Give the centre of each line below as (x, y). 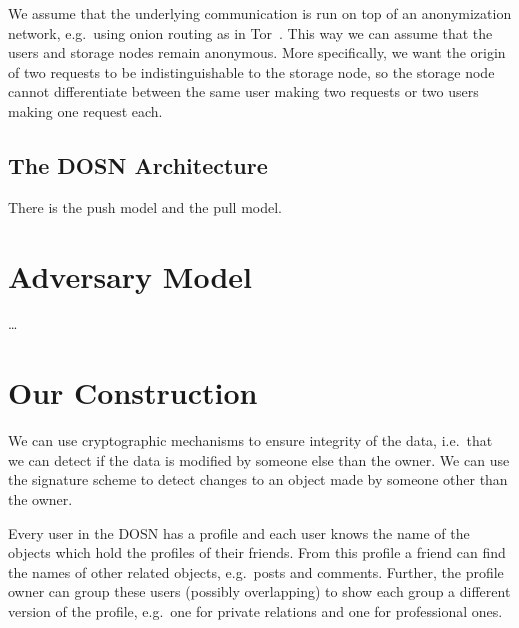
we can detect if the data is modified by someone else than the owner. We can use (259, 459)
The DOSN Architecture (138, 164)
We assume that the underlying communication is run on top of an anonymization (260, 13)
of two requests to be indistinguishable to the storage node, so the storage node (251, 71)
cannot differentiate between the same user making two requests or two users (243, 91)
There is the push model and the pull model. (145, 206)
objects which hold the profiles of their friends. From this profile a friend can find (257, 552)
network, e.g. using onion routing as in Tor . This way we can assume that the (250, 32)
